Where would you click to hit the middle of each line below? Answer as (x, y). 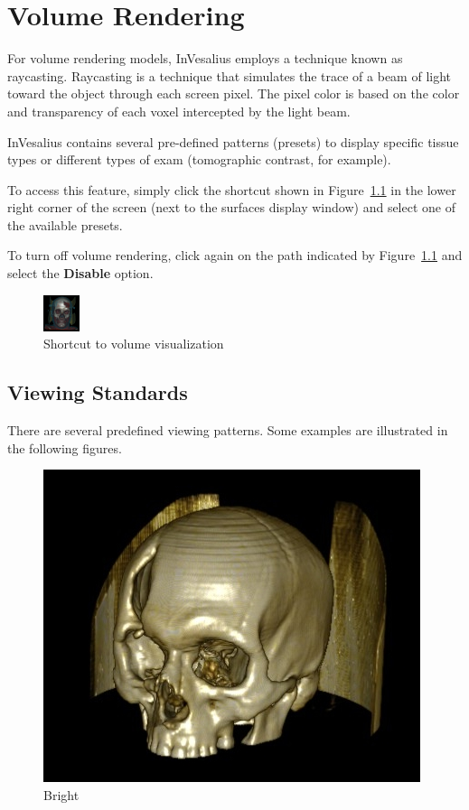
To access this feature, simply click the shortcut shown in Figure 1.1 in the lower (232, 189)
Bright (61, 794)
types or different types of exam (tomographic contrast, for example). (199, 159)
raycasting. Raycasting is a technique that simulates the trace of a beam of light (230, 75)
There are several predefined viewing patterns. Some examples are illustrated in (228, 430)
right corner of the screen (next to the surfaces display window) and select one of (231, 207)
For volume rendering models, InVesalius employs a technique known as (205, 58)
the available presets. (65, 224)
